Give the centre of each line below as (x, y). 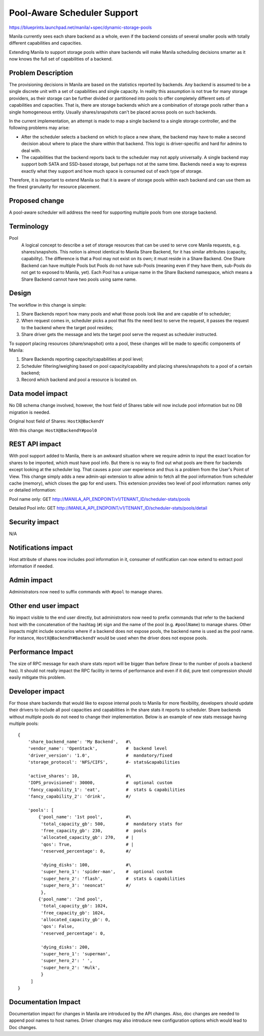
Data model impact (38, 394)
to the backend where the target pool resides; (67, 327)
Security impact (34, 522)
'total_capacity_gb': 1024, (75, 906)
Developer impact (37, 691)
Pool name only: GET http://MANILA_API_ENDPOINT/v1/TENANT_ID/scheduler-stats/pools (100, 499)
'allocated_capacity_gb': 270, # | (87, 837)
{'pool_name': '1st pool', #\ (85, 817)
